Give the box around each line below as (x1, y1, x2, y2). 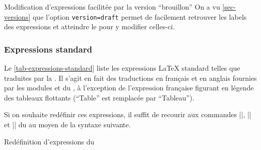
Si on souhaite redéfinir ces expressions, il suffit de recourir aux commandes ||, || (4, 109, 251, 120)
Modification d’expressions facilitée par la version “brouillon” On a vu (4, 2, 220, 12)
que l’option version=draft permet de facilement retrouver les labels (32, 11, 247, 22)
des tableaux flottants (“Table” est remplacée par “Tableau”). (4, 92, 194, 103)
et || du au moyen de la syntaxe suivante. (4, 119, 131, 130)
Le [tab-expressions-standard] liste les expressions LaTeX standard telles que (4, 63, 240, 73)
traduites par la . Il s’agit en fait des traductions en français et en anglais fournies (4, 72, 257, 83)
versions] (4, 11, 31, 22)
